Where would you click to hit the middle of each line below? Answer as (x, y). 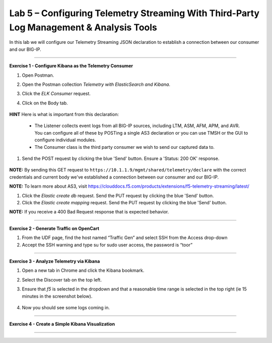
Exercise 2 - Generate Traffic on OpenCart (54, 228)
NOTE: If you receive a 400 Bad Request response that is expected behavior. (89, 212)
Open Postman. (38, 75)
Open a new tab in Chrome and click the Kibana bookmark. (83, 270)
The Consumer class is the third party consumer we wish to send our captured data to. (125, 147)
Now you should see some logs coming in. (66, 307)
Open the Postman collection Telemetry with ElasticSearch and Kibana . (96, 84)
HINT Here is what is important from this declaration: (64, 115)
